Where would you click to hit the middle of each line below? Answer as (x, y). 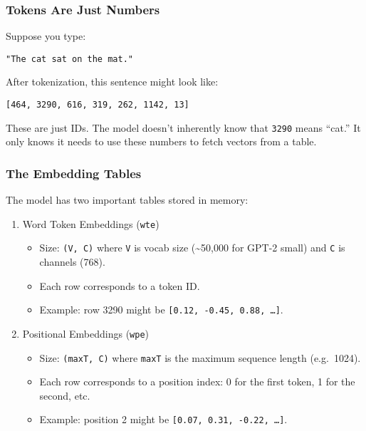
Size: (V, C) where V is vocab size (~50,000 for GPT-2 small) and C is (192, 248)
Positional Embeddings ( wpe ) (86, 333)
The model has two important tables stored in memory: (127, 200)
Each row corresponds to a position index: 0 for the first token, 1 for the (197, 381)
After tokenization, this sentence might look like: (112, 82)
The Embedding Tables (74, 173)
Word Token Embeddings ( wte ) (91, 223)
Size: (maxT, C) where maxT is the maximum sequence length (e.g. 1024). (200, 357)
